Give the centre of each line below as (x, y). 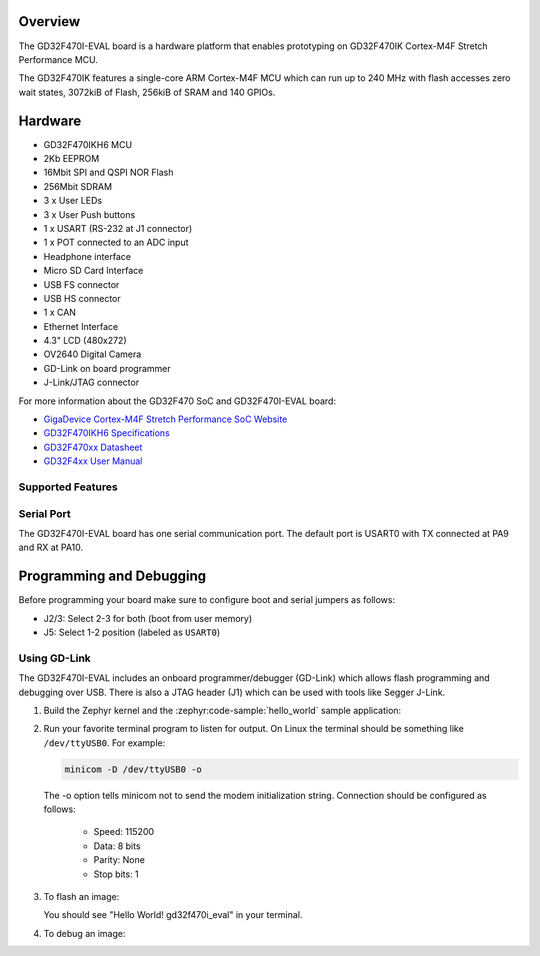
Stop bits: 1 (116, 874)
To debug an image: (84, 933)
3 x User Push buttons (89, 214)
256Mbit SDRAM (78, 186)
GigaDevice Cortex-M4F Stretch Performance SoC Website (165, 419)
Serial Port (44, 513)
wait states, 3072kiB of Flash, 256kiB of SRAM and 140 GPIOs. (147, 92)
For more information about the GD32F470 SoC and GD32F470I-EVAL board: (177, 401)
